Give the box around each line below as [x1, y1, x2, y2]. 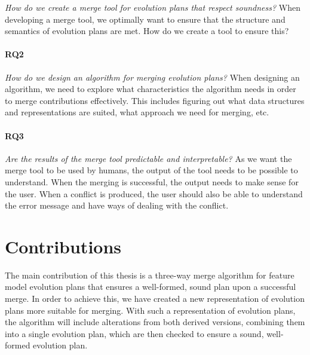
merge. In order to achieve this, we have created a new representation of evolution [5, 292, 305, 305]
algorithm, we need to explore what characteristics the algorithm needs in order [5, 82, 296, 95]
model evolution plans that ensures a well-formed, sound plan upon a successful [5, 280, 296, 293]
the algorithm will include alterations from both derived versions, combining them [5, 316, 305, 328]
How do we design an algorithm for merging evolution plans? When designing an [5, 71, 300, 83]
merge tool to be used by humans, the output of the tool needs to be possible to [5, 164, 298, 176]
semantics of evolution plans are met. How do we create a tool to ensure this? [5, 25, 289, 37]
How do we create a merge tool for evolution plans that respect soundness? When [5, 1, 300, 13]
